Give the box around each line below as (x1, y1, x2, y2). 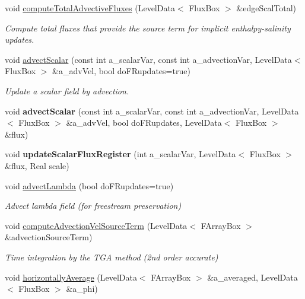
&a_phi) (66, 282, 98, 295)
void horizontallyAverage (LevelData (5, 271, 137, 283)
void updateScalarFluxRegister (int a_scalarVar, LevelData (5, 148, 236, 160)
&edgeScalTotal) (236, 2, 297, 14)
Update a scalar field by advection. (5, 84, 129, 97)
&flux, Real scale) (5, 159, 69, 171)
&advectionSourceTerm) (5, 231, 93, 243)
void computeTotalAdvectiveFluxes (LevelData (5, 2, 175, 14)
